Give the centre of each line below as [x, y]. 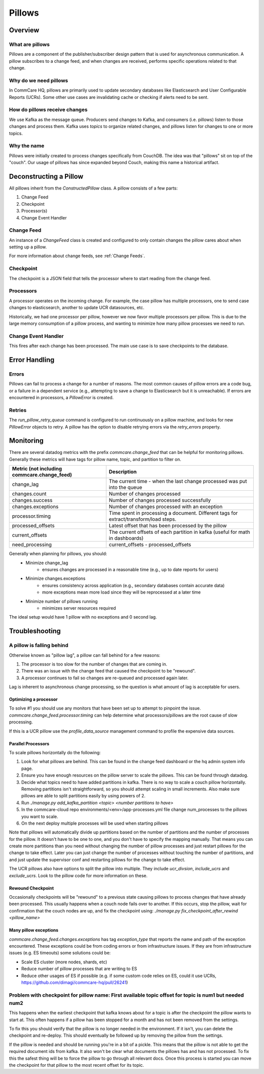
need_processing [32, 545]
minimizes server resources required [79, 608]
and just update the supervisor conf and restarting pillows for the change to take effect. [97, 859]
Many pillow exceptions [34, 930]
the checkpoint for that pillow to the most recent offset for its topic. [77, 1065]
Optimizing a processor [33, 699]
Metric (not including [37, 469]
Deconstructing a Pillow [46, 176]
